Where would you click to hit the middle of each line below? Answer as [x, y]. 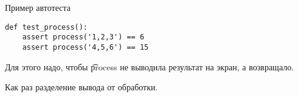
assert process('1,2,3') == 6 [83, 37]
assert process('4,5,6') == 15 [85, 47]
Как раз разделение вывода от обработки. [81, 87]
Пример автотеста [38, 7]
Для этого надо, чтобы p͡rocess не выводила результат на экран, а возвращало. [150, 66]
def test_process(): [47, 27]
